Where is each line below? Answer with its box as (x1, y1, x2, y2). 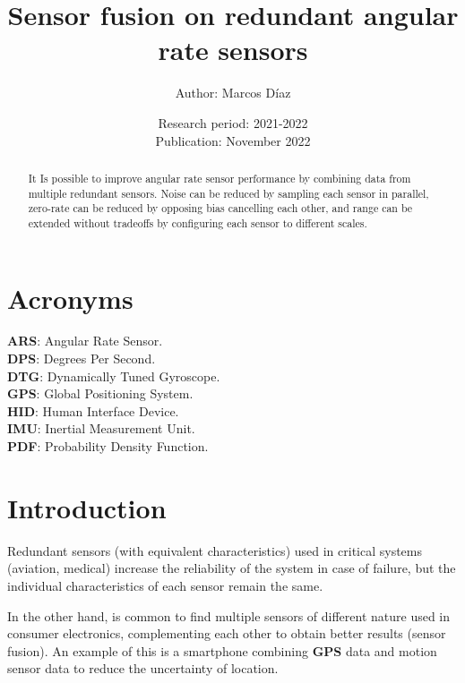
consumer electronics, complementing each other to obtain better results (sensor (7, 624, 446, 643)
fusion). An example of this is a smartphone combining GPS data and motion (7, 641, 437, 660)
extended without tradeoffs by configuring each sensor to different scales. (28, 215, 367, 230)
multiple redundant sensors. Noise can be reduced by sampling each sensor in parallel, (28, 185, 429, 201)
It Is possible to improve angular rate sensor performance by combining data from (28, 170, 411, 185)
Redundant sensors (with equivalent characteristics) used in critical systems (7, 541, 423, 559)
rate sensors (158, 31, 308, 68)
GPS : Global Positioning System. (7, 384, 194, 403)
